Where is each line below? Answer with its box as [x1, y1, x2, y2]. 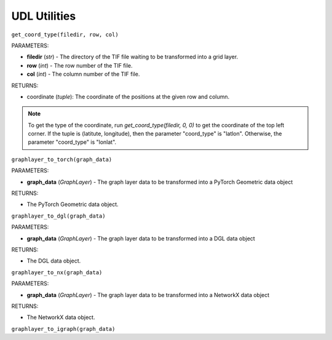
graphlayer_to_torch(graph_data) [11, 156, 113, 163]
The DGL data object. [26, 257, 81, 264]
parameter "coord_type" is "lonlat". [28, 138, 117, 146]
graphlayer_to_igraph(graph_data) [11, 325, 116, 332]
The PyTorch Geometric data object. [26, 200, 119, 208]
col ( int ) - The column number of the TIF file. [26, 71, 140, 78]
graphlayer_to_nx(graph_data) [11, 269, 103, 276]
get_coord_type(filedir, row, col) [11, 31, 119, 38]
